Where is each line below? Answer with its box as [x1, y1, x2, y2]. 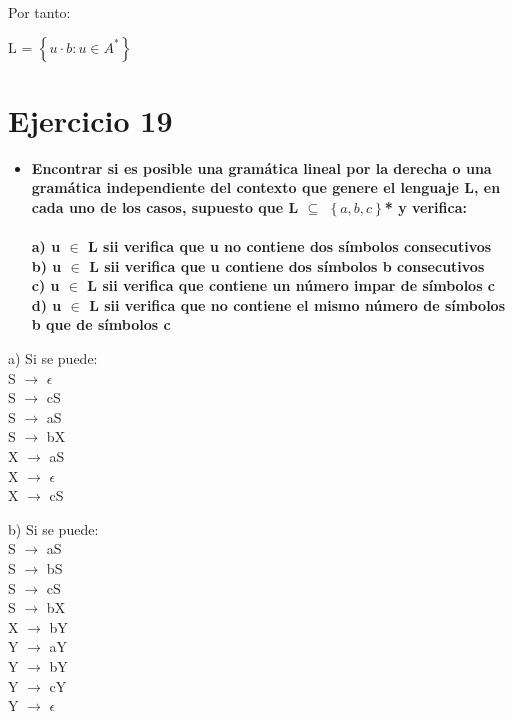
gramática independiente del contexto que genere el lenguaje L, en [31, 177, 501, 198]
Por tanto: [8, 2, 71, 22]
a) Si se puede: [8, 348, 98, 369]
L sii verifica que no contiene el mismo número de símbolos [89, 294, 506, 315]
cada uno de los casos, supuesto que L [31, 196, 299, 217]
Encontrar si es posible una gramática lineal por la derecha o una [31, 157, 492, 178]
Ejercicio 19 [8, 99, 173, 140]
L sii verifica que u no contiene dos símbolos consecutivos [88, 236, 492, 257]
